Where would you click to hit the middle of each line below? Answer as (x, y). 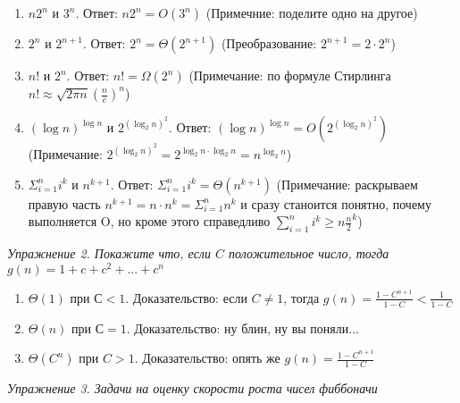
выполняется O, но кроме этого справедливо (149, 221)
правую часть (64, 203)
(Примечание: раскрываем (347, 184)
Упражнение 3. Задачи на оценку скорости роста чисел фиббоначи (192, 388)
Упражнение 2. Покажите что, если (109, 252)
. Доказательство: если (186, 297)
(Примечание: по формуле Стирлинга (290, 75)
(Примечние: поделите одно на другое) (312, 13)
